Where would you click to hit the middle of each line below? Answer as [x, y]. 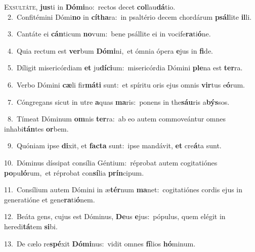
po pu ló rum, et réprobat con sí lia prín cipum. [74, 172]
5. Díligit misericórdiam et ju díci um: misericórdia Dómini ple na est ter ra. [125, 68]
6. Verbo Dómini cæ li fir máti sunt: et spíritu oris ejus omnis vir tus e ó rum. [126, 84]
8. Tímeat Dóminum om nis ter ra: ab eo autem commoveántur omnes [117, 119]
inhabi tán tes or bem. [36, 128]
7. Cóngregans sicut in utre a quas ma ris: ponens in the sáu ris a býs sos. [118, 101]
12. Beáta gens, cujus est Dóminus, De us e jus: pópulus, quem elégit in [115, 216]
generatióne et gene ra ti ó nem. [50, 199]
